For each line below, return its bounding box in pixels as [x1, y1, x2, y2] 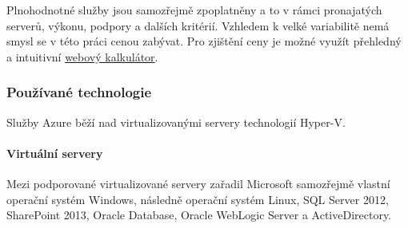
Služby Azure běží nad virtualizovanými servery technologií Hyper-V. [6, 113, 346, 130]
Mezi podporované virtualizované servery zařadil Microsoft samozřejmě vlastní [6, 175, 390, 191]
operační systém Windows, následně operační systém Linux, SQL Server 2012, [6, 191, 389, 207]
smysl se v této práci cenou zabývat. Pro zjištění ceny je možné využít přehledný [6, 33, 402, 49]
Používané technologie [6, 82, 152, 102]
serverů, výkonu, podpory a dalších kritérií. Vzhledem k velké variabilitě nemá [6, 17, 390, 33]
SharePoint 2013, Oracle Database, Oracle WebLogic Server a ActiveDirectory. [6, 206, 392, 223]
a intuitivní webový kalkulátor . [6, 48, 158, 65]
